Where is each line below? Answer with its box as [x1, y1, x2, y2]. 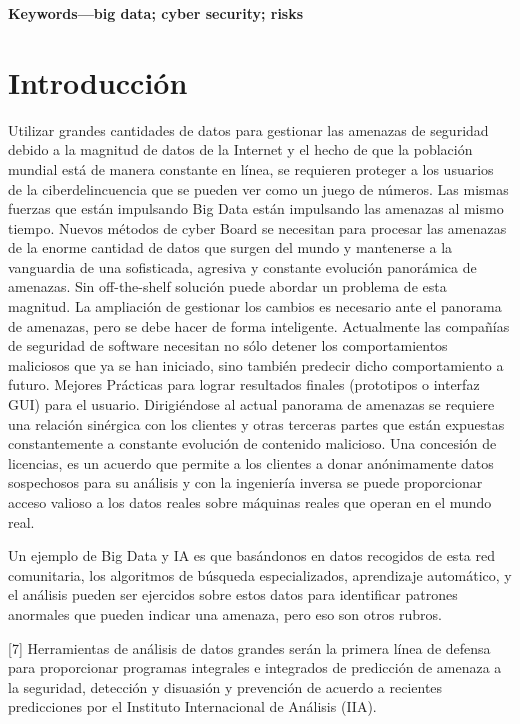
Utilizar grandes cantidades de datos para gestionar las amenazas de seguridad [8, 119, 489, 140]
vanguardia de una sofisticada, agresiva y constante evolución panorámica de [8, 256, 477, 277]
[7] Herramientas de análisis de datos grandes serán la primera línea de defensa [8, 637, 491, 658]
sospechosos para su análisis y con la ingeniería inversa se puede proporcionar [8, 472, 483, 493]
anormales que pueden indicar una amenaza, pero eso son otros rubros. [8, 603, 442, 624]
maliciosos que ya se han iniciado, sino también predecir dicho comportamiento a [8, 354, 504, 375]
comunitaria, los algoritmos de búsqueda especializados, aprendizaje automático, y [8, 564, 512, 585]
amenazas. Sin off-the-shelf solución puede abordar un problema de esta [8, 276, 447, 297]
